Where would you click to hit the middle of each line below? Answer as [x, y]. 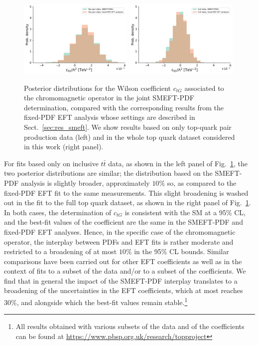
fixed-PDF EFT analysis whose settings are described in [110, 117]
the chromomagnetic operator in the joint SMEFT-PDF [109, 98]
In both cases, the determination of [58, 212]
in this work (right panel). [64, 147]
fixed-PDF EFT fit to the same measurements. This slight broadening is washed [126, 192]
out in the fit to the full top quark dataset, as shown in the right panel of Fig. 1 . [128, 202]
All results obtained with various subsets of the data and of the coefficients [130, 326]
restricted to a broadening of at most [61, 251]
